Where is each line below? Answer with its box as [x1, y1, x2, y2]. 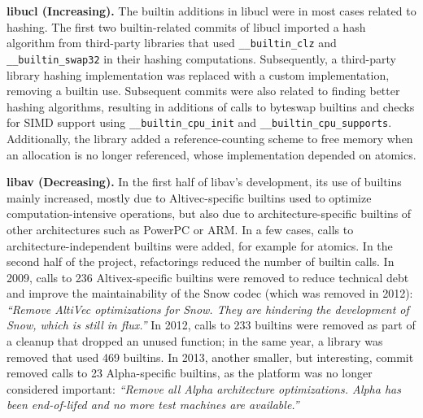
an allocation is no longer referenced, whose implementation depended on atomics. [7, 146, 416, 163]
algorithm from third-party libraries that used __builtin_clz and [7, 34, 337, 51]
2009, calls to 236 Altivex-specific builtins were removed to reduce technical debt [7, 268, 409, 285]
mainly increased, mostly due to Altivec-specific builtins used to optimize [7, 189, 372, 206]
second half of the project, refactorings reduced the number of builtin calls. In [7, 253, 395, 270]
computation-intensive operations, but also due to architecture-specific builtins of [7, 205, 412, 222]
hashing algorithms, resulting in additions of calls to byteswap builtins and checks [7, 98, 415, 115]
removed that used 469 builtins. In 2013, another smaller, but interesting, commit [7, 348, 414, 365]
